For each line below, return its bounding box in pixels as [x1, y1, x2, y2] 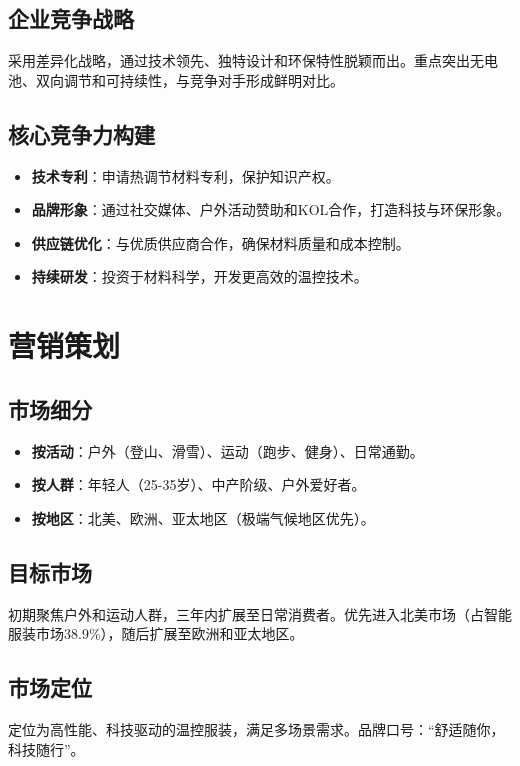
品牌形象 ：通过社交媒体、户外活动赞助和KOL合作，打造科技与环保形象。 [31, 199, 511, 220]
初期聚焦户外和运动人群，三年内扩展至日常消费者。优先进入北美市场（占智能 [8, 603, 512, 624]
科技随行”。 [8, 738, 85, 759]
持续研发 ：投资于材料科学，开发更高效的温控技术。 [31, 266, 368, 287]
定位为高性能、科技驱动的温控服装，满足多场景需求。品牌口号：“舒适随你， [8, 718, 505, 739]
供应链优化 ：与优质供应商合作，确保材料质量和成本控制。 [31, 232, 410, 253]
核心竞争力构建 [8, 118, 155, 149]
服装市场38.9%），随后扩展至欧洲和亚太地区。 [8, 623, 304, 644]
